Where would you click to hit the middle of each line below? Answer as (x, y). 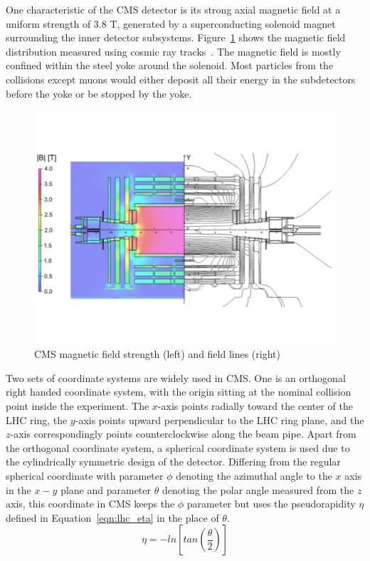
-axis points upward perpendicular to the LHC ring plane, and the (220, 420)
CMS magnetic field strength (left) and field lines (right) (157, 354)
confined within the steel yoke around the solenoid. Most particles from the (170, 65)
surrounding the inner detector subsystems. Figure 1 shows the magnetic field (176, 37)
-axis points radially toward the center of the (255, 406)
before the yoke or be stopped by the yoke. (99, 93)
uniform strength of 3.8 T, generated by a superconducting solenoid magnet (171, 23)
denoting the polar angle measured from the (258, 489)
